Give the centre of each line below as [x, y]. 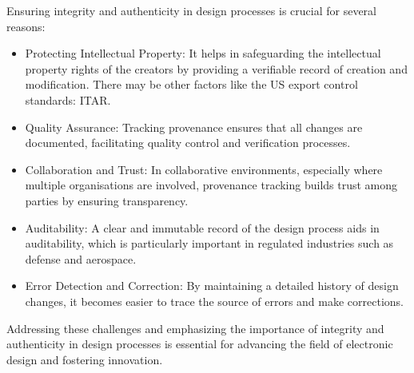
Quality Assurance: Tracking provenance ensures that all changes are [194, 127]
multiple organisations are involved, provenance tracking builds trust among [211, 185]
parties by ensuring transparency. [107, 200]
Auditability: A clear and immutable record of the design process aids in [202, 227]
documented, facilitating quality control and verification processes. [188, 143]
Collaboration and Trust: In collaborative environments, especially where [204, 169]
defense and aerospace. [81, 258]
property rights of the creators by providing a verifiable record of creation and [216, 68]
